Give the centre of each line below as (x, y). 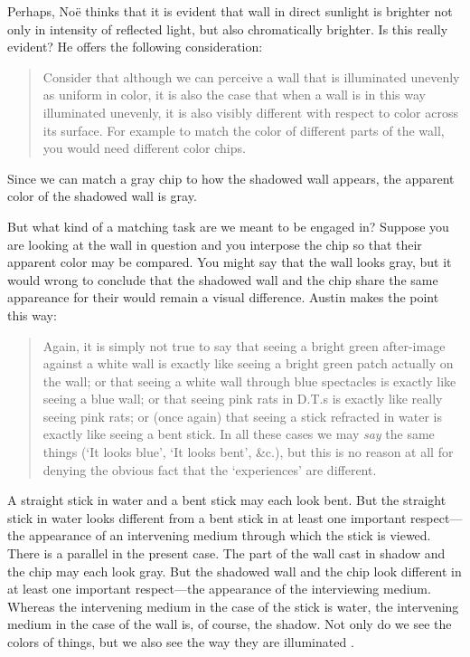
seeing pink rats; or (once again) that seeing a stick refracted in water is (242, 416)
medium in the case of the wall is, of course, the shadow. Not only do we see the (230, 624)
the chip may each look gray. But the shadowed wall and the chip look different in (235, 571)
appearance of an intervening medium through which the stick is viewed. (230, 535)
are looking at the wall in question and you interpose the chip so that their (215, 244)
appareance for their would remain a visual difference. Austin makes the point (223, 297)
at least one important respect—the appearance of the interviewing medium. (219, 589)
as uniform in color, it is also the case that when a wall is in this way (235, 95)
